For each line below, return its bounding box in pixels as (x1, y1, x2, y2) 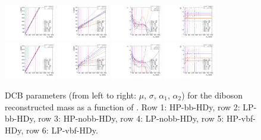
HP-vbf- (227, 112, 256, 125)
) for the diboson (181, 89, 243, 101)
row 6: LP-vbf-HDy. (26, 123, 98, 136)
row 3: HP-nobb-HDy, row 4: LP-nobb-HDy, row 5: (38, 112, 224, 125)
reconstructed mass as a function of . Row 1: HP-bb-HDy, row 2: (5, 100, 240, 113)
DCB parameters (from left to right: (5, 89, 137, 101)
